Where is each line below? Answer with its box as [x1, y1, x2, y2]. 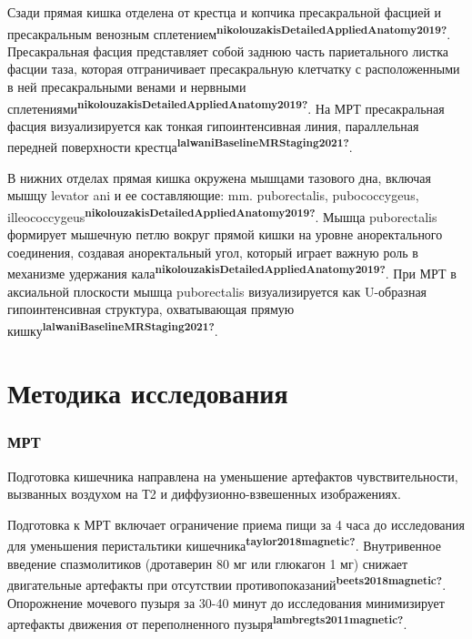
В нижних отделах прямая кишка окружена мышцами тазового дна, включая [7, 167, 431, 187]
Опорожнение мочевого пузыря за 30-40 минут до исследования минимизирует [7, 593, 445, 612]
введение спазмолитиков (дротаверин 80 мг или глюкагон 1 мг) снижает [7, 553, 408, 573]
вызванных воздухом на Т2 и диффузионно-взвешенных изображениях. [7, 484, 401, 503]
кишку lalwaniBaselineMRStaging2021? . [7, 318, 218, 340]
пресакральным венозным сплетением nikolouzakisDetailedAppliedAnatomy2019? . [7, 21, 451, 43]
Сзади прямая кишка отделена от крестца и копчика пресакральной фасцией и [7, 3, 442, 21]
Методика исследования [7, 374, 288, 411]
